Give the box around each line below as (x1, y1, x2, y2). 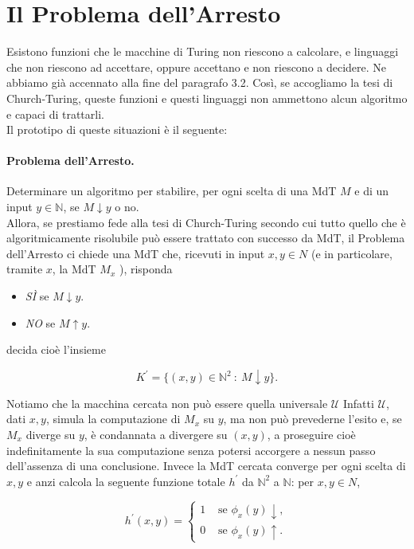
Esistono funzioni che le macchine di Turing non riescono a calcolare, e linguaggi (6, 43, 399, 60)
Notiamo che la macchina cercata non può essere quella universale (6, 394, 328, 411)
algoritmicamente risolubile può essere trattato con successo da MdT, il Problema (6, 229, 405, 246)
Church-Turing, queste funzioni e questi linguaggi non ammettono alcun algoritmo (6, 89, 408, 106)
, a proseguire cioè (267, 426, 356, 443)
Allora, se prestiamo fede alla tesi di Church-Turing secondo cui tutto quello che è (6, 214, 406, 230)
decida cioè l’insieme (6, 341, 106, 358)
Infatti (342, 394, 374, 411)
